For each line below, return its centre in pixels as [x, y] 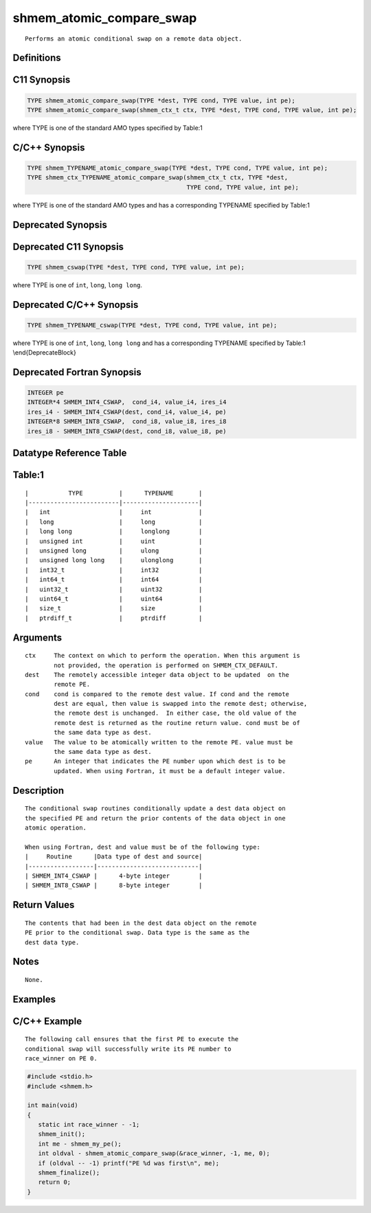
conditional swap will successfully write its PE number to [128, 1049]
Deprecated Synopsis [60, 224]
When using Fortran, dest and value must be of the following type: [143, 847]
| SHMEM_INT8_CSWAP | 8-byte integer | [114, 886]
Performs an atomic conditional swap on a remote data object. [134, 38]
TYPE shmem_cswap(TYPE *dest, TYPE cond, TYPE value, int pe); [136, 267]
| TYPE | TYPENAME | [114, 493]
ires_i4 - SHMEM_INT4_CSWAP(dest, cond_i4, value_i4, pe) [127, 412]
